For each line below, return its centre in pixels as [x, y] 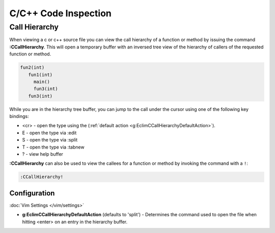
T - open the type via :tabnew [53, 147]
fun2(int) [32, 68]
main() [42, 82]
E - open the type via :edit [49, 133]
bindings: [19, 116]
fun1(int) [40, 75]
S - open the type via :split [50, 140]
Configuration [32, 193]
